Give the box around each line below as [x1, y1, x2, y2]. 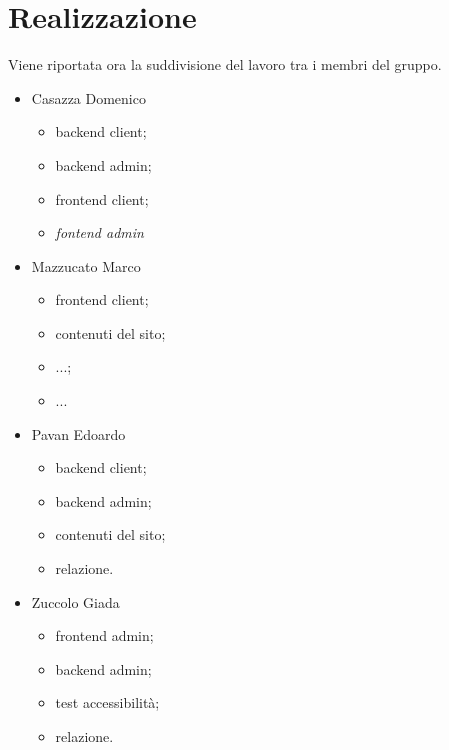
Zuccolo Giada [31, 591, 120, 612]
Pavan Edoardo [31, 423, 126, 444]
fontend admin [55, 222, 144, 243]
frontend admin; [55, 625, 154, 646]
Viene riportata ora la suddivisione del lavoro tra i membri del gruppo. [8, 54, 442, 75]
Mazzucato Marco [31, 255, 141, 276]
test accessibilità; [55, 692, 160, 713]
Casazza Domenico [31, 87, 146, 108]
